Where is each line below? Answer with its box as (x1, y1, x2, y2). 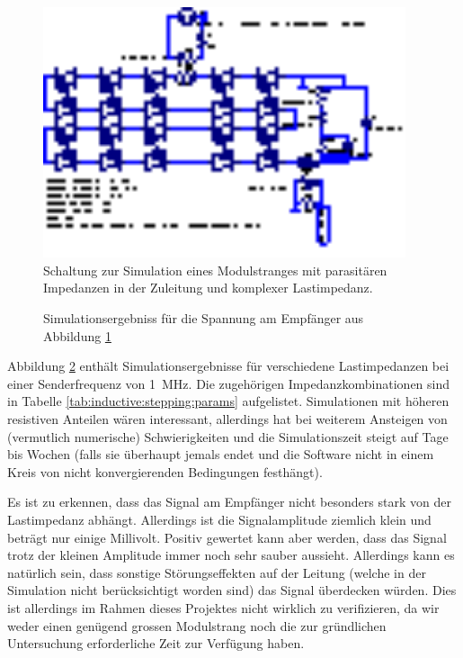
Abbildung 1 (43, 326, 111, 345)
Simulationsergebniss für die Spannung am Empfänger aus (43, 309, 364, 327)
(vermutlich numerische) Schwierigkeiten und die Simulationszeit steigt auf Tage (7, 427, 449, 446)
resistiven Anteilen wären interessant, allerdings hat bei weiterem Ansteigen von (7, 409, 448, 428)
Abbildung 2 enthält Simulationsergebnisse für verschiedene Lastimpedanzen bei (7, 356, 450, 375)
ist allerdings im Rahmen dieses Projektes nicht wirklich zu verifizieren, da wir (7, 598, 440, 617)
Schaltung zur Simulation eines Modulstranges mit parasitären (43, 260, 387, 279)
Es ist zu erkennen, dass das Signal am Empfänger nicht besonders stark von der (7, 492, 451, 511)
